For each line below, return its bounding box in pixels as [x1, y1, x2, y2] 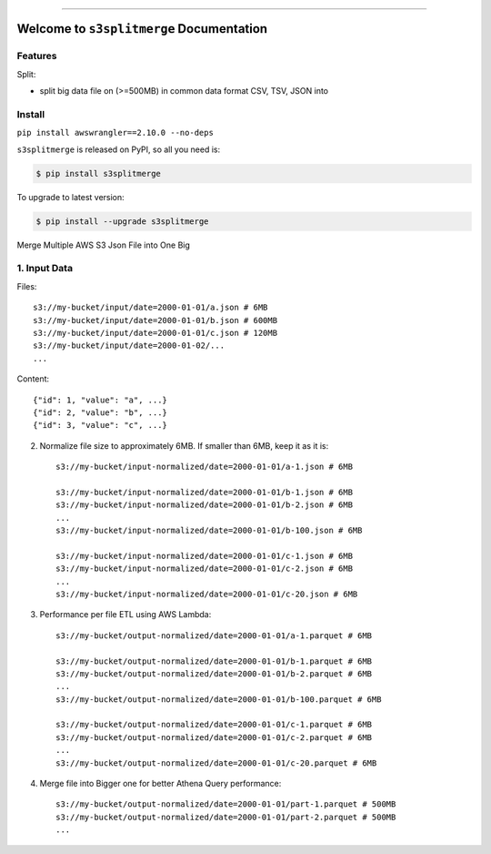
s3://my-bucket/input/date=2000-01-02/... [33, 341, 225, 351]
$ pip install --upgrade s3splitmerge [35, 216, 209, 227]
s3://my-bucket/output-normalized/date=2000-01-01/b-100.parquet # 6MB [55, 694, 382, 705]
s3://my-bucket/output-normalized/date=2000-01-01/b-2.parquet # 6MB [55, 668, 373, 678]
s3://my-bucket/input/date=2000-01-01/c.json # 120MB [33, 328, 277, 338]
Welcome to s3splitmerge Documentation [16, 21, 268, 36]
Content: [16, 373, 50, 384]
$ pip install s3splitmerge [35, 168, 161, 178]
